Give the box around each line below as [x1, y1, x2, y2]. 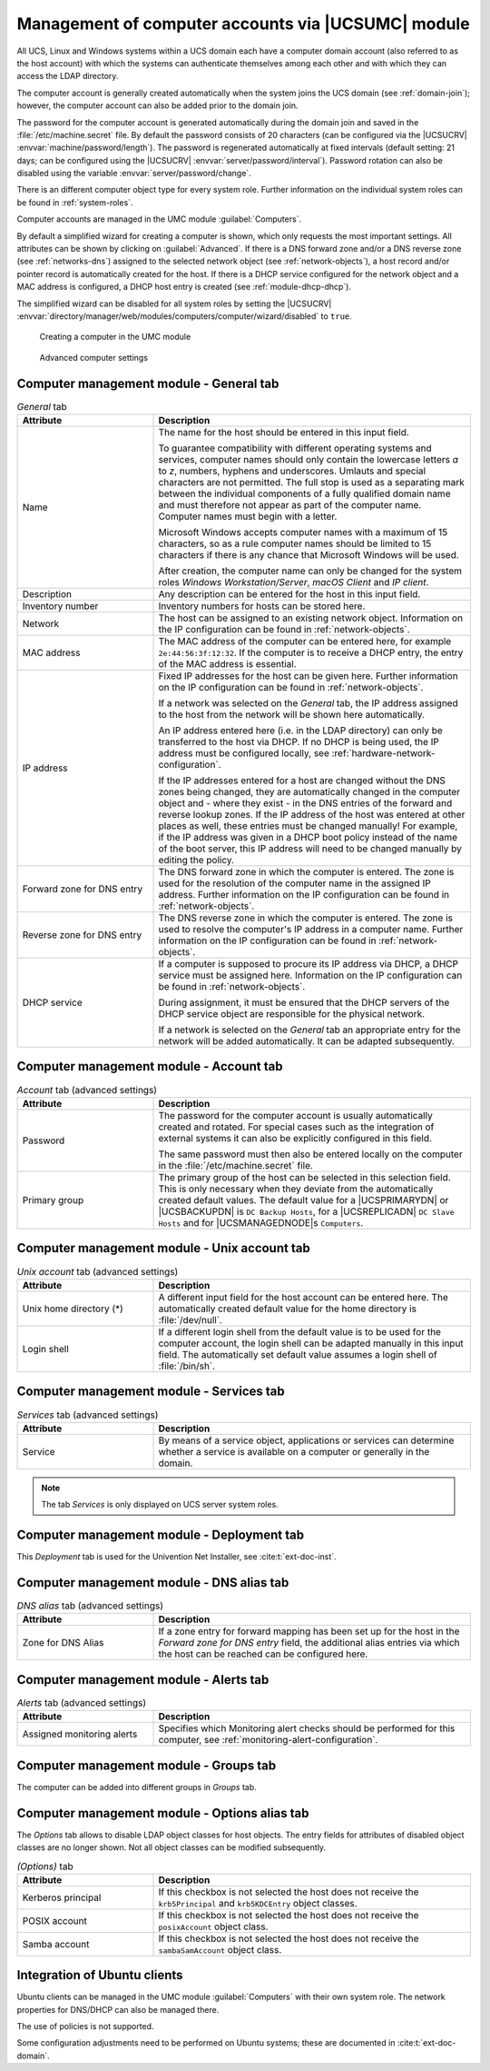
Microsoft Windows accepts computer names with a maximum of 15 [158, 526, 448, 539]
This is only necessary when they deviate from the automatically [158, 1182, 434, 1195]
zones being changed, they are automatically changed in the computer [158, 786, 461, 799]
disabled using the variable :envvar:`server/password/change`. [16, 168, 251, 179]
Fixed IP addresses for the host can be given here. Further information [158, 670, 458, 682]
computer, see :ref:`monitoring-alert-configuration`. [158, 1734, 378, 1747]
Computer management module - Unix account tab [16, 1240, 310, 1256]
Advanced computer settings [39, 352, 149, 363]
